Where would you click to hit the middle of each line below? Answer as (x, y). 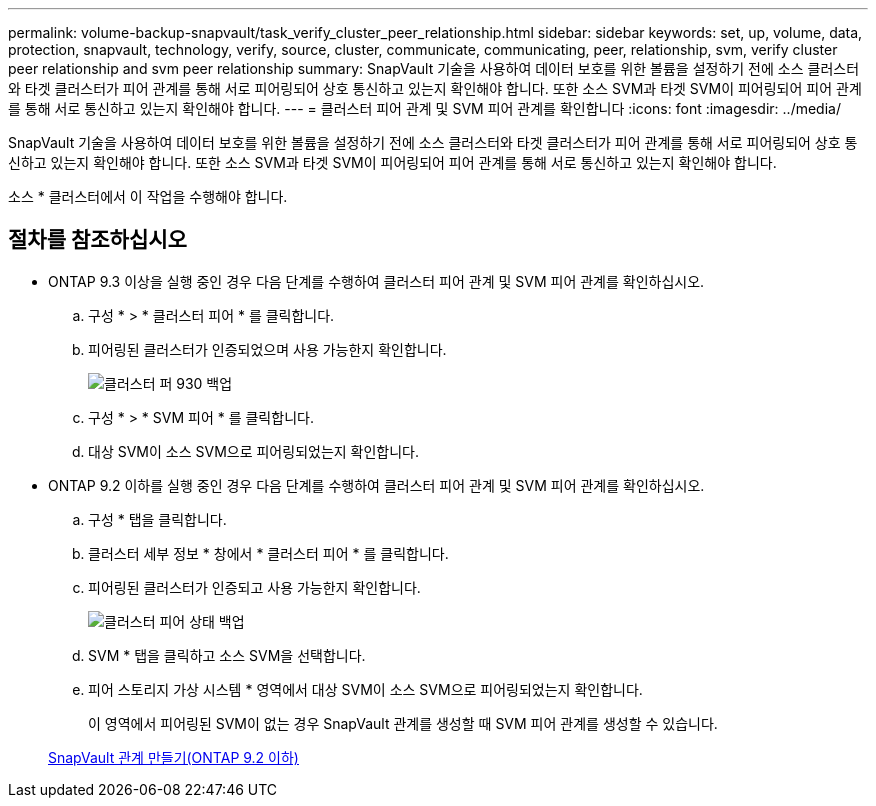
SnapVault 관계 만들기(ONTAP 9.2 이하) (173, 757)
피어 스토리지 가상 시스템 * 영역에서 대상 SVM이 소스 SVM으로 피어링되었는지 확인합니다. (365, 689)
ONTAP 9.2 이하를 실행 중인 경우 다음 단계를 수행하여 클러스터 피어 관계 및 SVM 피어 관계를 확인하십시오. (376, 485)
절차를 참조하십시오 (97, 240)
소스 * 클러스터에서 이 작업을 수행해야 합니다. (148, 196)
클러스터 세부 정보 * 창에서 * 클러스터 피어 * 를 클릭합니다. (268, 553)
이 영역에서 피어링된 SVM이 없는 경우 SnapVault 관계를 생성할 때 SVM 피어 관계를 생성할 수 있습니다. (403, 723)
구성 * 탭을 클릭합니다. (157, 519)
